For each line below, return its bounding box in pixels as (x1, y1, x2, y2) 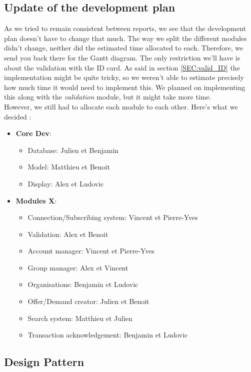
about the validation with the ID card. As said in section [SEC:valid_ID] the (4, 62, 240, 72)
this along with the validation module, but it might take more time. (4, 91, 211, 102)
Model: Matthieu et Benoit (27, 161, 110, 172)
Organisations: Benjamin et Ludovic (27, 279, 138, 289)
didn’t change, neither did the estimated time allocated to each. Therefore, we (4, 42, 243, 53)
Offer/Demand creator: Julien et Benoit (27, 296, 149, 306)
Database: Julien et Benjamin (27, 144, 119, 155)
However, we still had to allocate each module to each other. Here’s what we (4, 101, 238, 111)
